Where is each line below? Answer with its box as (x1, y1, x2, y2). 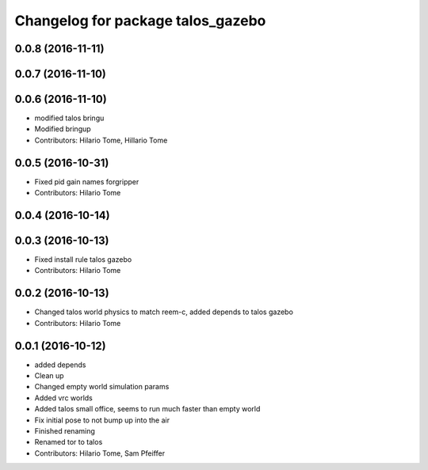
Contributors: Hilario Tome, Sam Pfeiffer (34, 448, 166, 458)
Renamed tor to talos (34, 438, 103, 447)
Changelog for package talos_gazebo (14, 12, 266, 29)
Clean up (34, 371, 64, 381)
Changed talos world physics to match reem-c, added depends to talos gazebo (34, 307, 293, 316)
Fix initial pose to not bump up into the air (34, 415, 170, 425)
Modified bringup (34, 124, 91, 134)
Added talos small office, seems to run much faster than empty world (34, 404, 261, 414)
